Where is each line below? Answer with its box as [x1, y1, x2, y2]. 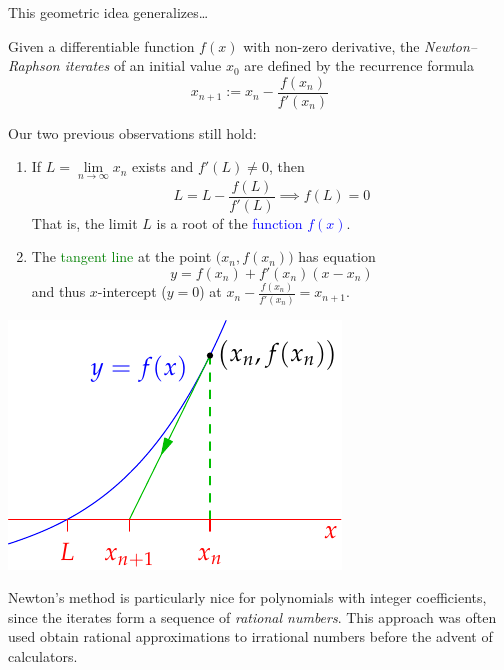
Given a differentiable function [8, 35, 195, 56]
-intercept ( [97, 281, 167, 302]
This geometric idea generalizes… [8, 2, 209, 22]
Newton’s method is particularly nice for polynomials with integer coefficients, [8, 587, 487, 608]
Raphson [8, 55, 60, 76]
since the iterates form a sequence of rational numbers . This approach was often [8, 606, 497, 627]
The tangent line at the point [31, 246, 212, 267]
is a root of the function [156, 212, 303, 233]
